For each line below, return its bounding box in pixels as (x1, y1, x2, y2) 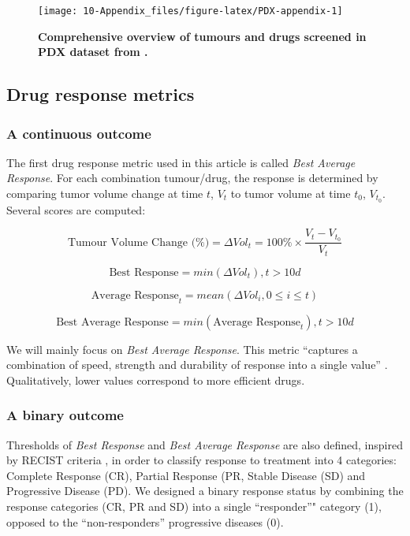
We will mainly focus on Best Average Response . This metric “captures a (6, 341, 358, 357)
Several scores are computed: (6, 201, 146, 218)
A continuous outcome (6, 123, 151, 143)
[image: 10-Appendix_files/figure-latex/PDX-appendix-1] (38, 6, 343, 17)
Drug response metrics (6, 82, 195, 106)
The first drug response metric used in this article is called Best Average (6, 154, 356, 170)
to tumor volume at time (230, 185, 351, 202)
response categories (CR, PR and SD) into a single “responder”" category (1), (6, 498, 382, 514)
